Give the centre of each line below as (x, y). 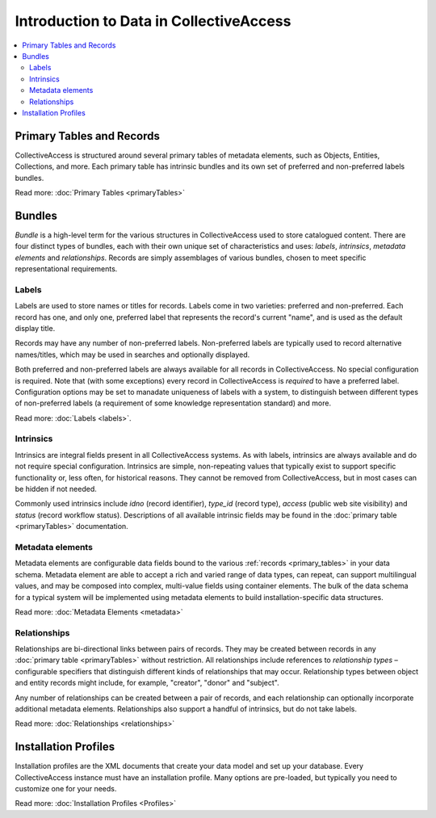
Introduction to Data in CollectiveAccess (153, 21)
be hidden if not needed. (56, 489)
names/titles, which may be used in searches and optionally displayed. (132, 354)
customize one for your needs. (66, 789)
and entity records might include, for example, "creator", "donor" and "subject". (147, 683)
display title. (35, 328)
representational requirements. (66, 269)
